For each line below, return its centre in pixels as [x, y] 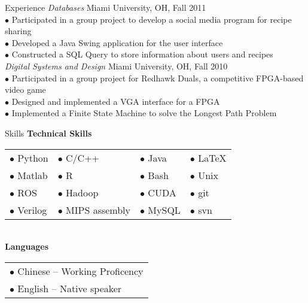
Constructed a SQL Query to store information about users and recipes [142, 54]
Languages [27, 246]
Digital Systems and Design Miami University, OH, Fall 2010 [116, 66]
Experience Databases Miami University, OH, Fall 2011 [106, 7]
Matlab [33, 175]
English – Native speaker [70, 288]
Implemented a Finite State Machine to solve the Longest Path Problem [144, 113]
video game [25, 90]
